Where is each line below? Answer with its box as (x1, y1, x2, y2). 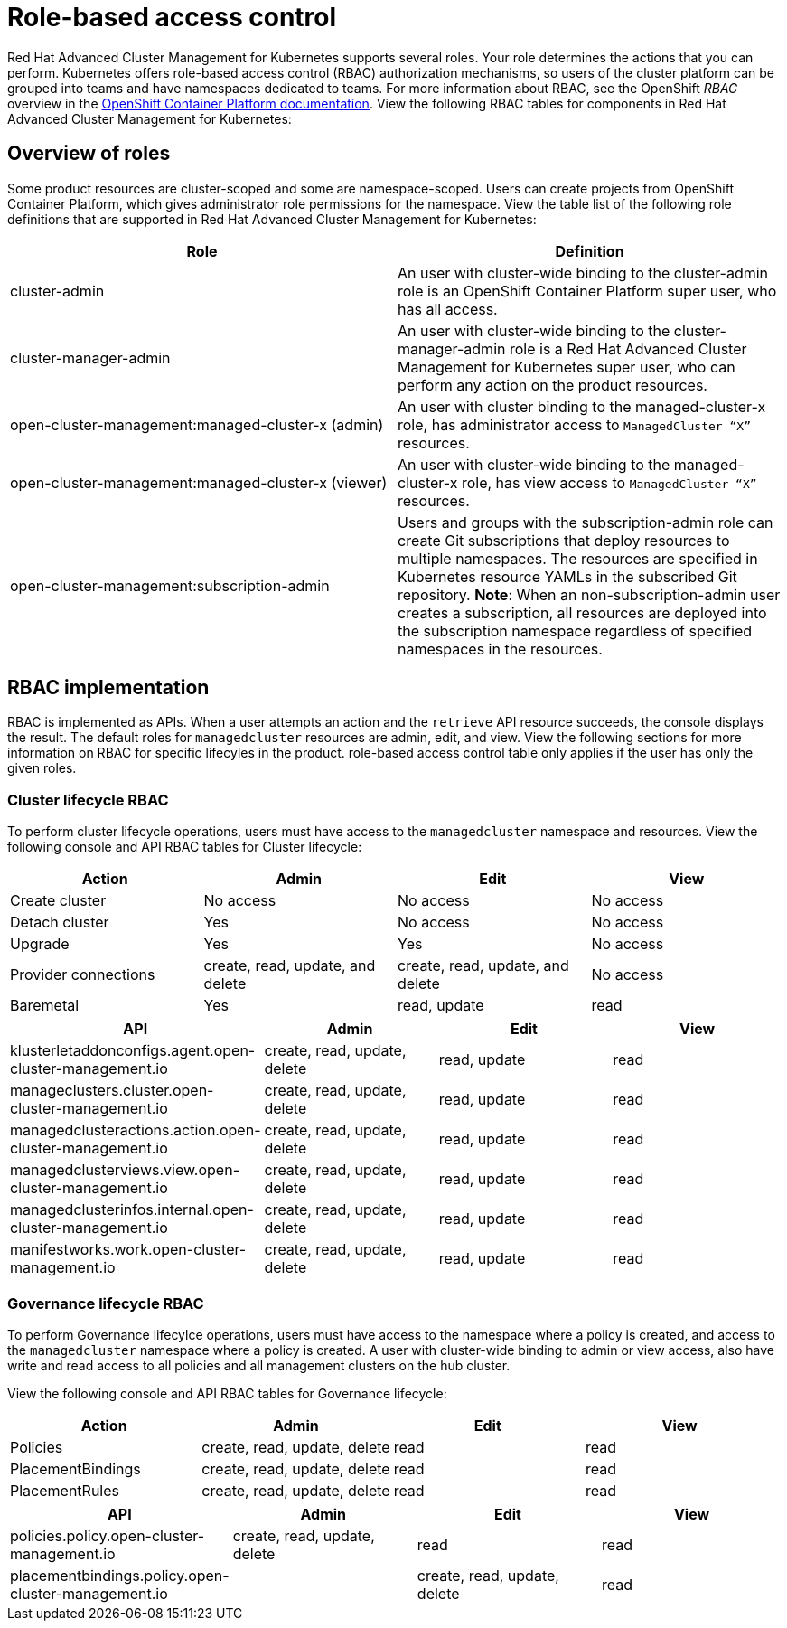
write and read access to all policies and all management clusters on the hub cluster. (7, 1357, 511, 1373)
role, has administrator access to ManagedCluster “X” (398, 415, 751, 434)
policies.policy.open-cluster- (10, 1526, 205, 1545)
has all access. (398, 299, 498, 318)
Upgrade (10, 935, 70, 954)
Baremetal (10, 996, 80, 1015)
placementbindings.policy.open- (10, 1566, 230, 1585)
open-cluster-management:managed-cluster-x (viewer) (10, 473, 388, 492)
